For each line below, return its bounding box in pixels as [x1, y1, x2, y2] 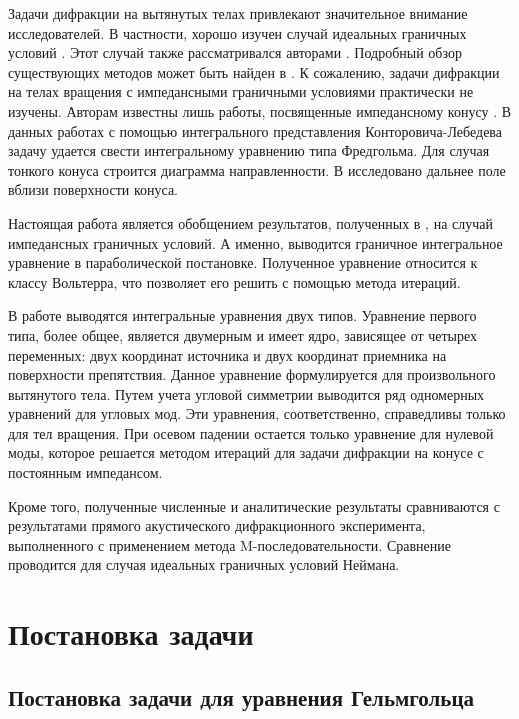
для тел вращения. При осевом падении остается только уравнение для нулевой [8, 422, 494, 443]
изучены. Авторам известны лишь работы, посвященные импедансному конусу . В [8, 100, 512, 121]
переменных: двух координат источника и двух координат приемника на [8, 344, 447, 365]
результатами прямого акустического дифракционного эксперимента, [8, 515, 426, 536]
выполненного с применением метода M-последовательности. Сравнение [8, 534, 451, 555]
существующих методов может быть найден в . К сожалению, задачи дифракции [8, 61, 500, 82]
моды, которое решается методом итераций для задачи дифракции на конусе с [8, 442, 484, 463]
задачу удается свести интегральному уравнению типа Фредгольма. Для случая [8, 140, 490, 161]
